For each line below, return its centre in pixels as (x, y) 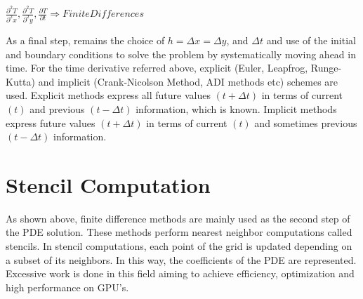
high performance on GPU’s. (67, 287)
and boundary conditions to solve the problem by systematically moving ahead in (181, 54)
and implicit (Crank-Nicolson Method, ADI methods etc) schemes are (188, 81)
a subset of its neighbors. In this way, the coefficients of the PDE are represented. (181, 259)
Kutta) (21, 81)
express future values (51, 122)
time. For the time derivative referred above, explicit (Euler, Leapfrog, (157, 68)
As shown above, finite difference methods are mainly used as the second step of (178, 218)
